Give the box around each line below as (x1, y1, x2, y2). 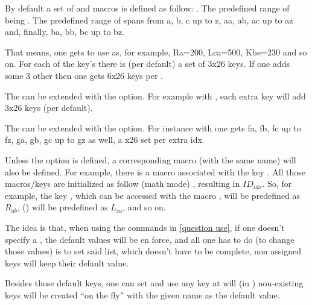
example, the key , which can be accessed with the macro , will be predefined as (5, 189, 301, 201)
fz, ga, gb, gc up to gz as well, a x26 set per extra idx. (5, 133, 205, 146)
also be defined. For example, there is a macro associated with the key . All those (5, 165, 306, 178)
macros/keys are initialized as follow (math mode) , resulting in (5, 177, 240, 190)
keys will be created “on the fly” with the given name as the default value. (5, 288, 280, 301)
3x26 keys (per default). (5, 101, 93, 114)
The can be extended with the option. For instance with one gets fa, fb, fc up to (5, 121, 301, 134)
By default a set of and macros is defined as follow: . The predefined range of (5, 2, 290, 14)
